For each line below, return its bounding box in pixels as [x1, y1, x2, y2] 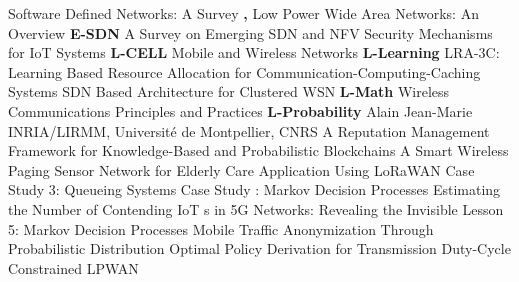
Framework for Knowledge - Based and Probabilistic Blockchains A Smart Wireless [8, 140, 509, 161]
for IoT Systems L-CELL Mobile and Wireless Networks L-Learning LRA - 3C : [8, 42, 500, 63]
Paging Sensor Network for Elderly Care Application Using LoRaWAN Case [8, 159, 475, 180]
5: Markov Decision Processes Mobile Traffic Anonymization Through [8, 218, 434, 239]
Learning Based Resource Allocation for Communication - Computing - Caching [8, 61, 481, 82]
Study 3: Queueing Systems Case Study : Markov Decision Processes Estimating [8, 179, 501, 200]
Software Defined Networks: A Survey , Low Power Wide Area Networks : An [8, 3, 479, 23]
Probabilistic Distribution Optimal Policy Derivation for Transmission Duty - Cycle [8, 238, 511, 259]
